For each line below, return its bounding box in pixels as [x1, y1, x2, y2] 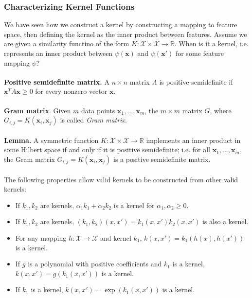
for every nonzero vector [35, 86, 108, 96]
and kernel [100, 232, 131, 243]
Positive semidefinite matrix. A [4, 76, 109, 87]
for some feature [175, 48, 224, 58]
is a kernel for [113, 200, 155, 210]
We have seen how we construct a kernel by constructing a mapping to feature [4, 19, 237, 30]
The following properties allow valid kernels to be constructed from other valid [4, 174, 238, 184]
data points [81, 105, 115, 115]
